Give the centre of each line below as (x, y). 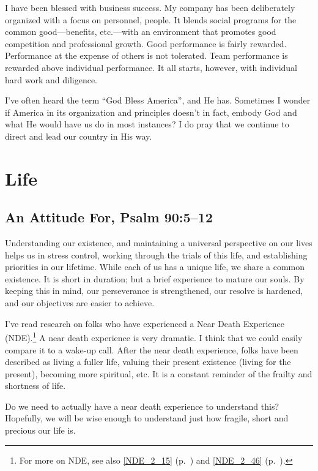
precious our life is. (40, 430)
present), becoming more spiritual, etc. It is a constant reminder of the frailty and (159, 373)
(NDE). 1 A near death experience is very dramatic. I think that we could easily (154, 337)
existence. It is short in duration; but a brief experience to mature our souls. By (155, 278)
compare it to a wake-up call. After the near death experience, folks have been (152, 349)
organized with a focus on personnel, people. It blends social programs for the (151, 19)
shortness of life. (35, 386)
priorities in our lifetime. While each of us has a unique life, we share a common (155, 267)
